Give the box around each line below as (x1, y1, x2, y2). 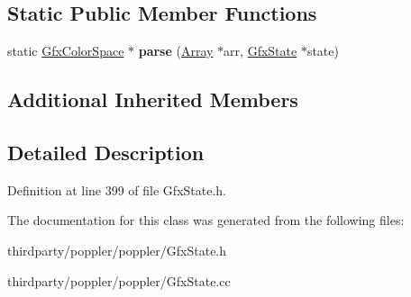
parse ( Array (138, 41, 214, 60)
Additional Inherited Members (7, 85, 298, 113)
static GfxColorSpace (7, 41, 124, 60)
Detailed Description (7, 138, 205, 166)
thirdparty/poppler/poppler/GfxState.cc (7, 271, 231, 290)
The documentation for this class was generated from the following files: (7, 211, 405, 229)
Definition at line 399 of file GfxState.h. (7, 180, 226, 199)
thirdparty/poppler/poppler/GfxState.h (7, 240, 227, 259)
